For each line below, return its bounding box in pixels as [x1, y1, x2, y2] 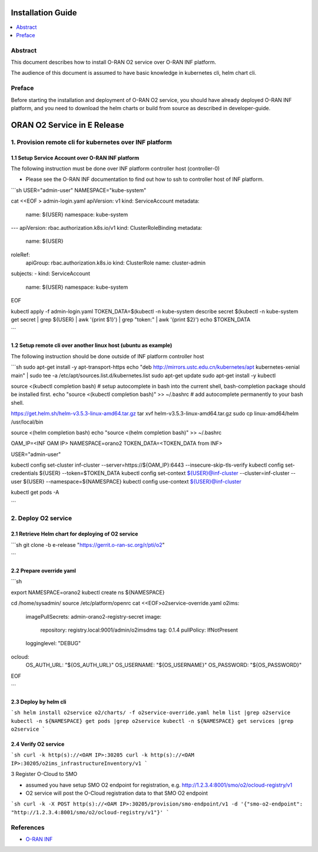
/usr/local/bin [11, 418, 44, 425]
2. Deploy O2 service [11, 514, 72, 523]
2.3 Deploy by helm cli [11, 698, 67, 705]
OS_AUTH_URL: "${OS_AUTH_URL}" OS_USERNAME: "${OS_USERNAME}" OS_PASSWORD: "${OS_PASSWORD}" [25, 662, 302, 669]
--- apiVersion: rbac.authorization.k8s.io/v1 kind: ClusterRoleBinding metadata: [11, 224, 203, 231]
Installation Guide [11, 8, 77, 18]
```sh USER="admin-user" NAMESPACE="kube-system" [11, 186, 147, 194]
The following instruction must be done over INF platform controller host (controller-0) [11, 165, 220, 172]
